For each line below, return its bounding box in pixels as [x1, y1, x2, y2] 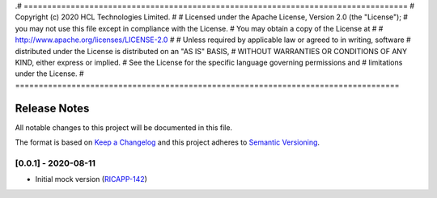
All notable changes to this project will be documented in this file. [15, 122, 233, 133]
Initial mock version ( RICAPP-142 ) [35, 175, 147, 184]
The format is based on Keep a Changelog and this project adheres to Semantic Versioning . [15, 137, 320, 147]
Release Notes [15, 101, 90, 115]
